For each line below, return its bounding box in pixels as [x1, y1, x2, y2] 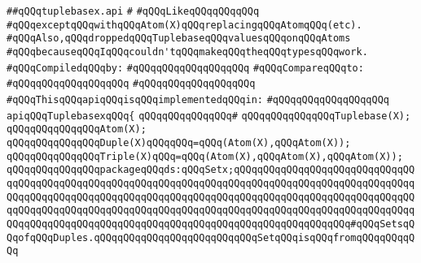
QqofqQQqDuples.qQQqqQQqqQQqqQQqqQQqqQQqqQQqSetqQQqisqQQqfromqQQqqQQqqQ [7, 231, 415, 244]
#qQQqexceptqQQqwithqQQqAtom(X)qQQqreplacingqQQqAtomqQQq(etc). [7, 19, 362, 31]
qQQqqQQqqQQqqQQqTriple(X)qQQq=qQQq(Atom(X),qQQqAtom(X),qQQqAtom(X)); [7, 150, 403, 162]
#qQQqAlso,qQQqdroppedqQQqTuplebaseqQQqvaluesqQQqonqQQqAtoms [7, 32, 351, 45]
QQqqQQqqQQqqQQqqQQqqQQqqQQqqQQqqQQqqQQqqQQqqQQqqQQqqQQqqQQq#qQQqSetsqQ [7, 218, 415, 230]
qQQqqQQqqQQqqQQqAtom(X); [7, 123, 147, 136]
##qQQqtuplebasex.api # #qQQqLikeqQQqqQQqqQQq [7, 6, 260, 17]
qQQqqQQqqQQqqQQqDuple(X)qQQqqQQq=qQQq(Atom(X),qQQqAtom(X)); [7, 136, 351, 149]
